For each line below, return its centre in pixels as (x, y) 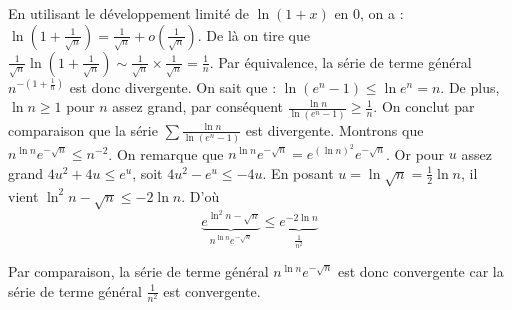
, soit (147, 172)
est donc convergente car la (420, 271)
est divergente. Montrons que (334, 129)
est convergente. (212, 290)
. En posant (298, 172)
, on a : (382, 13)
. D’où (200, 195)
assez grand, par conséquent (197, 106)
